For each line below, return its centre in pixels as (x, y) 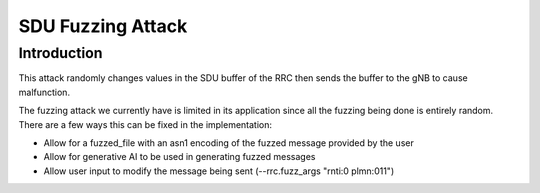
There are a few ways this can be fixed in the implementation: (145, 124)
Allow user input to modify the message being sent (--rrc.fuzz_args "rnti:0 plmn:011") (219, 171)
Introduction (60, 53)
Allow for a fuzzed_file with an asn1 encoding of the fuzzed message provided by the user (228, 142)
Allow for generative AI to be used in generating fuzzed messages (179, 157)
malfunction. (44, 92)
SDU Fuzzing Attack (103, 26)
